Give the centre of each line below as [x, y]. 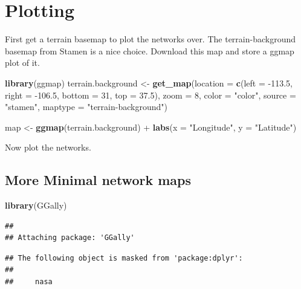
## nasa [29, 282]
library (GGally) [36, 205]
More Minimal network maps [98, 180]
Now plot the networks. [48, 147]
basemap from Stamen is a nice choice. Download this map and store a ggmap [150, 50]
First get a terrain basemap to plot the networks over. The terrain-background [150, 39]
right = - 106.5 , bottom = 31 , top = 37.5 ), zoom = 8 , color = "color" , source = [150, 95]
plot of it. [22, 63]
